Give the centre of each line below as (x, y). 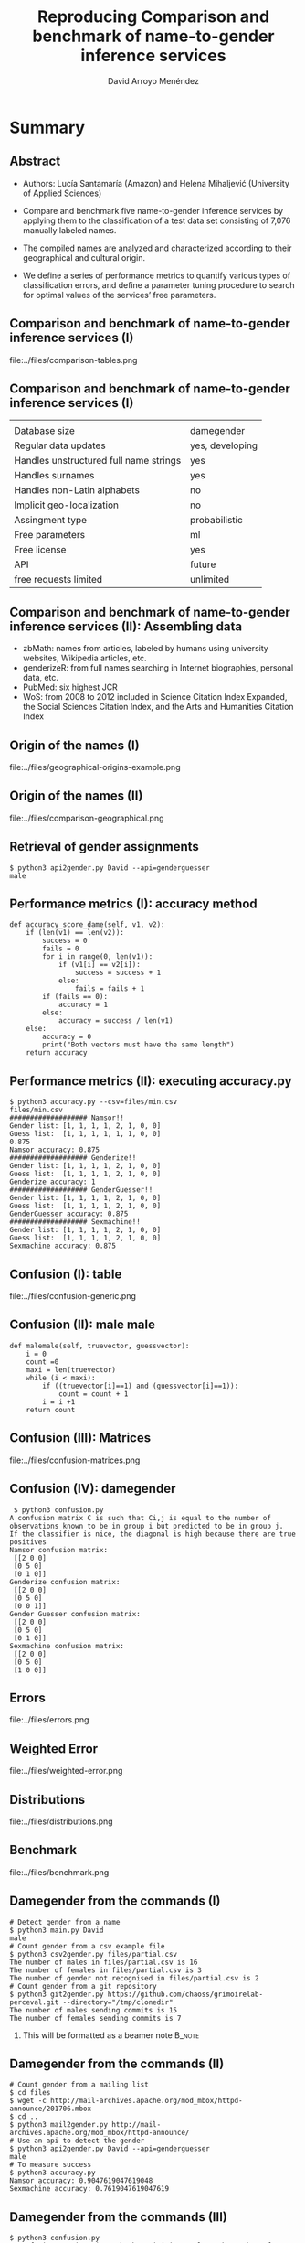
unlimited (210, 580)
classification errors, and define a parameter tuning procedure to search (158, 284)
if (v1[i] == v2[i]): (100, 965)
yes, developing (224, 445)
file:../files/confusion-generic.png (73, 1296)
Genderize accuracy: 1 (53, 1182)
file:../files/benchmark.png (59, 1872)
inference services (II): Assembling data (126, 626)
